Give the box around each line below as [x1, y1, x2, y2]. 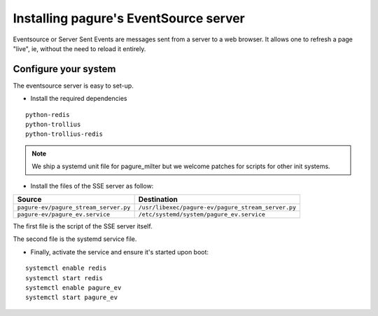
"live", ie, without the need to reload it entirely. [13, 44, 146, 53]
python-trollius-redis [25, 130, 104, 138]
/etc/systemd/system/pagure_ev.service [138, 210, 266, 218]
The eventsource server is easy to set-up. [13, 81, 134, 90]
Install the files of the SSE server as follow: [30, 181, 154, 190]
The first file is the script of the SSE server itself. [13, 221, 153, 231]
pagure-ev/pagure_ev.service [17, 210, 111, 218]
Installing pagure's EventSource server [13, 11, 245, 26]
